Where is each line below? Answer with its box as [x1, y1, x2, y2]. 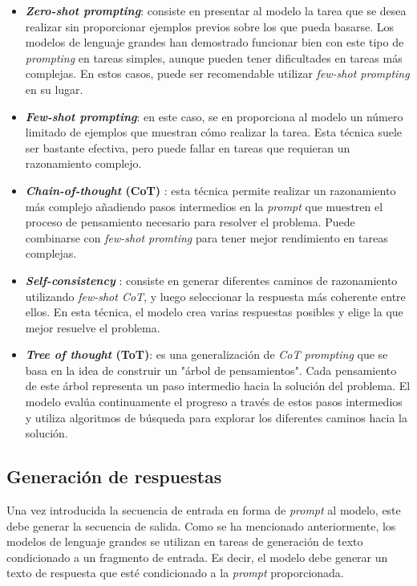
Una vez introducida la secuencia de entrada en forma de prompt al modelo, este [6, 502, 401, 519]
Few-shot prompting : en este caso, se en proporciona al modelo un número [25, 108, 403, 124]
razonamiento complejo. [25, 155, 142, 172]
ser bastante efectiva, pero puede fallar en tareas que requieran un [25, 139, 350, 156]
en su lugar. [25, 80, 83, 97]
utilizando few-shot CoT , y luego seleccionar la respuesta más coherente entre [25, 287, 406, 304]
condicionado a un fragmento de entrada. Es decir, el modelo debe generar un [6, 548, 388, 565]
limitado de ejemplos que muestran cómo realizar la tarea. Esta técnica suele [25, 124, 403, 140]
